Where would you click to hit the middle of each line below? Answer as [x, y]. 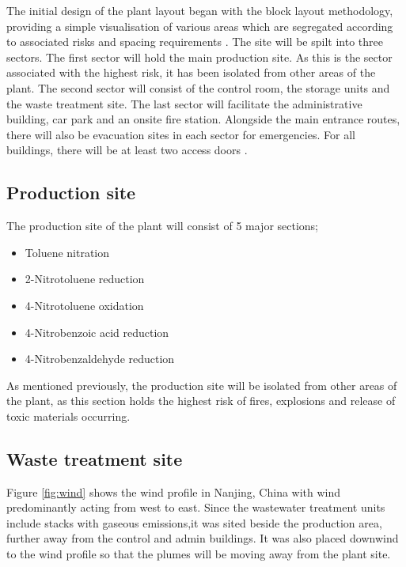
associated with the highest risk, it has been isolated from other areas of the [191, 72]
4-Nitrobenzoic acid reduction [97, 332]
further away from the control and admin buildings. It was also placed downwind [203, 538]
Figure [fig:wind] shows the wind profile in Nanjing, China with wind [174, 491]
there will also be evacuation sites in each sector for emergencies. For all [181, 134]
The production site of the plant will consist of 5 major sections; [163, 226]
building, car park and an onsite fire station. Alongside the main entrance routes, [203, 119]
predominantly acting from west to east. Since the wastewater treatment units [196, 507]
